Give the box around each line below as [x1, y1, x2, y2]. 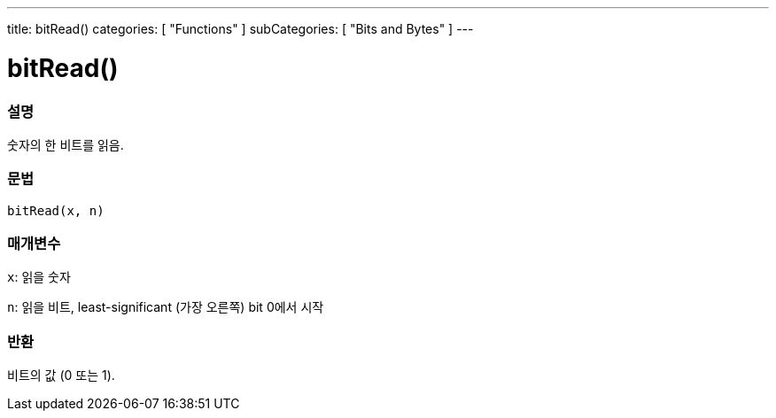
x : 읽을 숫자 [7, 269, 71, 285]
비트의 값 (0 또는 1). [7, 368, 115, 383]
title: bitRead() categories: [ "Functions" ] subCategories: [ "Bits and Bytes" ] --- [7, 21, 474, 36]
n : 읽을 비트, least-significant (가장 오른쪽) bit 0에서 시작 [7, 299, 324, 315]
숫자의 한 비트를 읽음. [7, 136, 124, 152]
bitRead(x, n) [7, 203, 105, 218]
